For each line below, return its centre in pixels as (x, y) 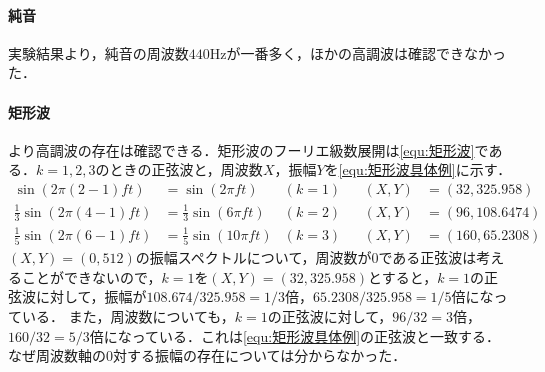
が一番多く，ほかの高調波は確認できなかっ (366, 52)
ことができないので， (91, 276)
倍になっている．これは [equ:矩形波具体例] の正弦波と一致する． (295, 335)
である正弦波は (427, 257)
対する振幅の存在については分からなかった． (260, 355)
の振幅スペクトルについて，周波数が (253, 257)
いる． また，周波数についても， (128, 316)
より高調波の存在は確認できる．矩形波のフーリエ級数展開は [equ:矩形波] (241, 149)
